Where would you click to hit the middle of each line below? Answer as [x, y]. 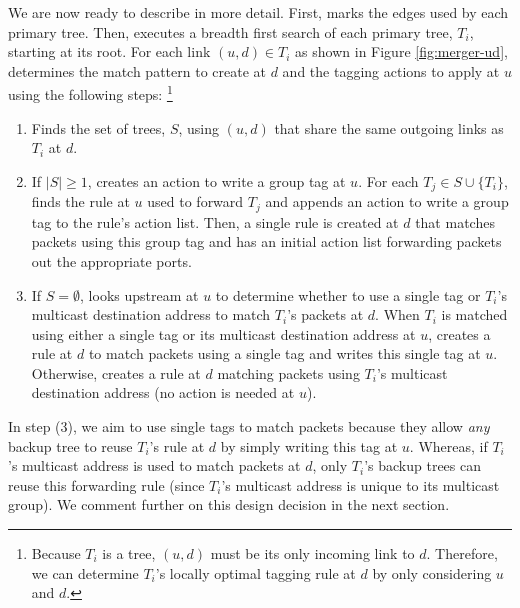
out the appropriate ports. [111, 260]
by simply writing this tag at [309, 445]
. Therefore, [462, 553]
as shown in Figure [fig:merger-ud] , [401, 51]
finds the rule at [80, 201]
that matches [455, 221]
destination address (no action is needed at [163, 392]
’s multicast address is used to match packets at [154, 465]
